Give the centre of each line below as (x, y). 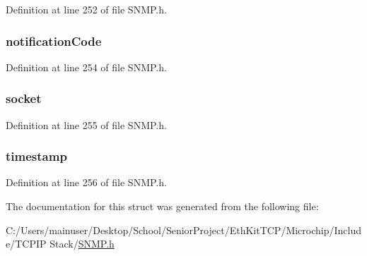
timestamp (36, 156)
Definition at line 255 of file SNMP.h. (86, 124)
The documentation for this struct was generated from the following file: (162, 206)
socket (24, 98)
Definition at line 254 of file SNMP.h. (86, 67)
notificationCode (54, 41)
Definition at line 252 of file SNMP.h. (86, 9)
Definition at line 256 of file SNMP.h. (86, 182)
